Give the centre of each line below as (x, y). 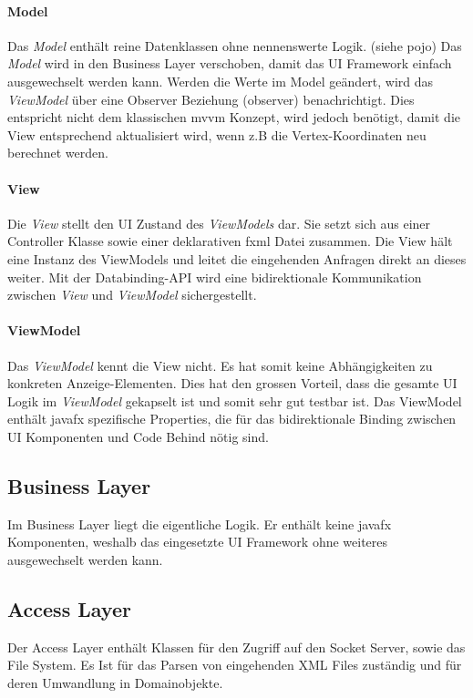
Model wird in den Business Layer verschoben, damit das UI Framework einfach (230, 63)
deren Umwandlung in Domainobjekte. (115, 682)
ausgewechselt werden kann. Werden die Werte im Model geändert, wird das (221, 81)
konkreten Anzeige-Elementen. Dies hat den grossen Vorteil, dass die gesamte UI (232, 383)
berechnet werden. (58, 153)
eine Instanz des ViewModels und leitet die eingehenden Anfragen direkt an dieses (237, 258)
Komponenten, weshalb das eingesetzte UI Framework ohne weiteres (198, 542)
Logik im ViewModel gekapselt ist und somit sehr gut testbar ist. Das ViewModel (235, 400)
